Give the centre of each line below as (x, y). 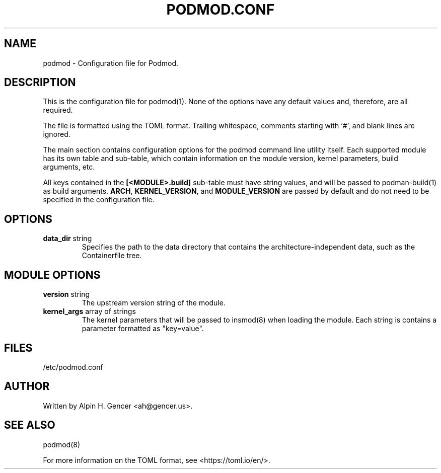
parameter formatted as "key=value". (143, 329)
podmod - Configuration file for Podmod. (111, 63)
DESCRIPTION (40, 83)
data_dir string (67, 239)
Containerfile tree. (112, 256)
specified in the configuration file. (99, 200)
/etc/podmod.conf (73, 367)
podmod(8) (62, 444)
